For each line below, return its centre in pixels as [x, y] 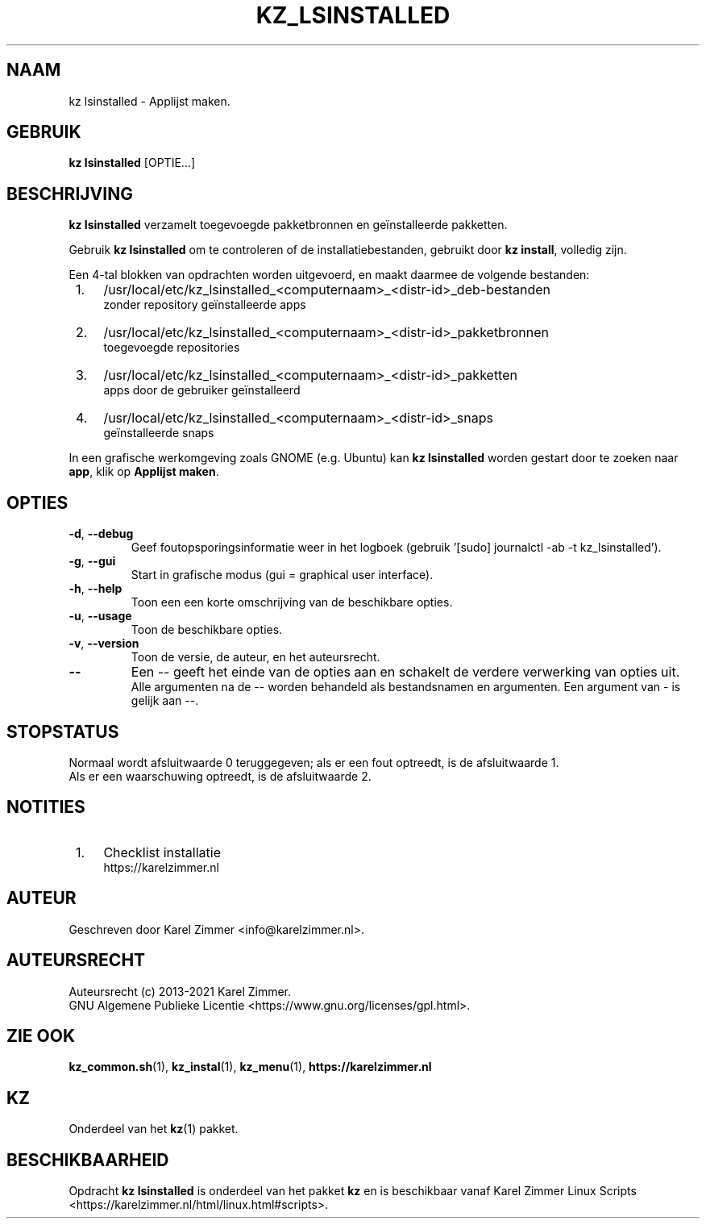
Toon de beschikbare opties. [207, 630]
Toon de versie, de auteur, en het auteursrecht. [255, 657]
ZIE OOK [41, 1035]
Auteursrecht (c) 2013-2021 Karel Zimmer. [180, 991]
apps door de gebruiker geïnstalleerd [202, 390]
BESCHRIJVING [70, 194]
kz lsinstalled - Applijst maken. [150, 101]
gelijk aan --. [165, 701]
